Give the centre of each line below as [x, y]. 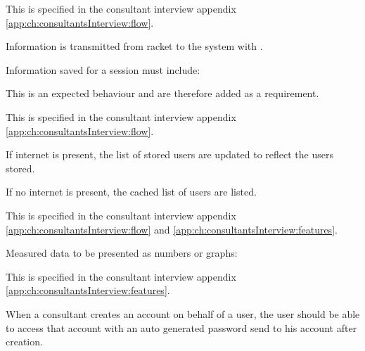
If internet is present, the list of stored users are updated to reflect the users [169, 154]
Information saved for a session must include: [103, 69]
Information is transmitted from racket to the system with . [134, 46]
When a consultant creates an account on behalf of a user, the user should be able [183, 313]
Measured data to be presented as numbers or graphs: [122, 253]
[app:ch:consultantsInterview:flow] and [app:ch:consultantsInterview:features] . [172, 229]
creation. [24, 342]
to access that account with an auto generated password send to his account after [181, 327]
